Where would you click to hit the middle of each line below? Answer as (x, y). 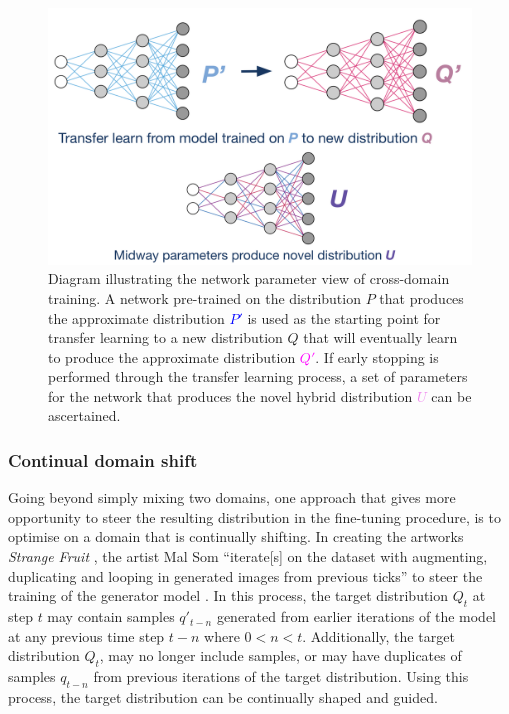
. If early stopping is (377, 356)
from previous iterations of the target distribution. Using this (281, 676)
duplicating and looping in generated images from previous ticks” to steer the (245, 575)
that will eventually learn (380, 337)
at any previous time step (86, 635)
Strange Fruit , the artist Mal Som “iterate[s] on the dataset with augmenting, (248, 556)
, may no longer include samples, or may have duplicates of (280, 655)
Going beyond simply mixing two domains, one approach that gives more (232, 497)
